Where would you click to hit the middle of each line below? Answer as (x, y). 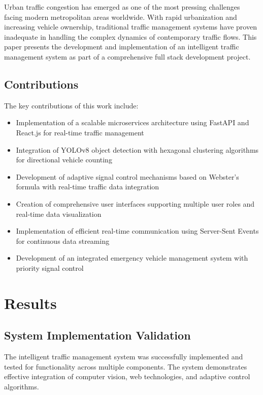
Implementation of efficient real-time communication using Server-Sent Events (137, 231)
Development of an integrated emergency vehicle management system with (132, 258)
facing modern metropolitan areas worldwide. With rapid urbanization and (121, 17)
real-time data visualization (59, 214)
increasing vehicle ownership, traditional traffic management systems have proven (130, 27)
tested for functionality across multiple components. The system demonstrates (126, 366)
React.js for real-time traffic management (80, 132)
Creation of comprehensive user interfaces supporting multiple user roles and (135, 203)
